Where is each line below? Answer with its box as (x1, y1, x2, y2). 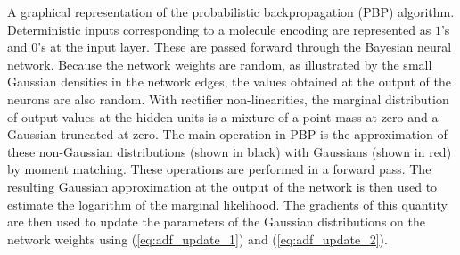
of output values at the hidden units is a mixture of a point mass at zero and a (7, 107, 439, 126)
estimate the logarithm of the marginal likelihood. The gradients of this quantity (7, 194, 448, 213)
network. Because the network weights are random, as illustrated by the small (7, 54, 432, 73)
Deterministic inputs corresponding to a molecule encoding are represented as (7, 20, 431, 38)
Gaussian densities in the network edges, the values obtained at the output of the (7, 72, 451, 91)
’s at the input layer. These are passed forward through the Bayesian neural (37, 37, 452, 56)
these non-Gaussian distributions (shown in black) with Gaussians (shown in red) (7, 142, 452, 160)
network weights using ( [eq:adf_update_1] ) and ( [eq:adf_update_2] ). (7, 229, 388, 248)
